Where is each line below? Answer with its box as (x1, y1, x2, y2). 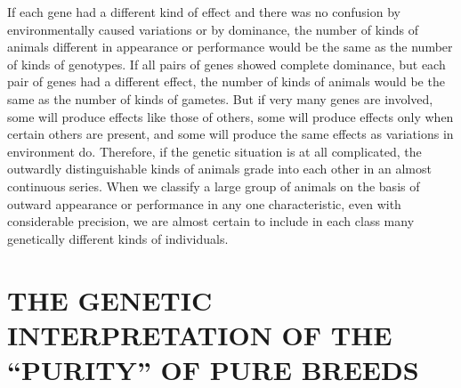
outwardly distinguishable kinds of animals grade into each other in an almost (7, 159, 432, 178)
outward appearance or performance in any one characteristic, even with (7, 194, 401, 213)
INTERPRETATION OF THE (7, 316, 392, 352)
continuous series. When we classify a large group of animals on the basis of (7, 176, 420, 195)
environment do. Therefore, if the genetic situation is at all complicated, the (7, 141, 422, 160)
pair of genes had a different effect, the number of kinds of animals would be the (7, 72, 445, 91)
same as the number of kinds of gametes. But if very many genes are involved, (7, 89, 433, 108)
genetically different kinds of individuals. (7, 229, 229, 247)
